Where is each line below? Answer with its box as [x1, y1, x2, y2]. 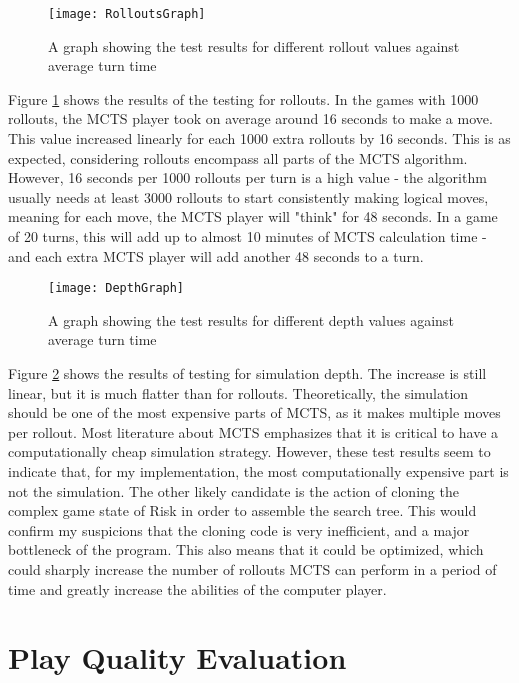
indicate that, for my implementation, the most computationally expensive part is [8, 461, 509, 481]
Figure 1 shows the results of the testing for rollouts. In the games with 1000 [8, 88, 479, 109]
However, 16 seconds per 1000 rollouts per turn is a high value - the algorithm [8, 167, 487, 188]
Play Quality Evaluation [8, 637, 347, 678]
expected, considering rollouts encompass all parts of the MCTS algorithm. [8, 147, 468, 168]
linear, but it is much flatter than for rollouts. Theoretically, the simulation [8, 382, 469, 403]
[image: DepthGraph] [48, 281, 185, 296]
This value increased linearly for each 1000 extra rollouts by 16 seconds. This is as [8, 128, 511, 149]
